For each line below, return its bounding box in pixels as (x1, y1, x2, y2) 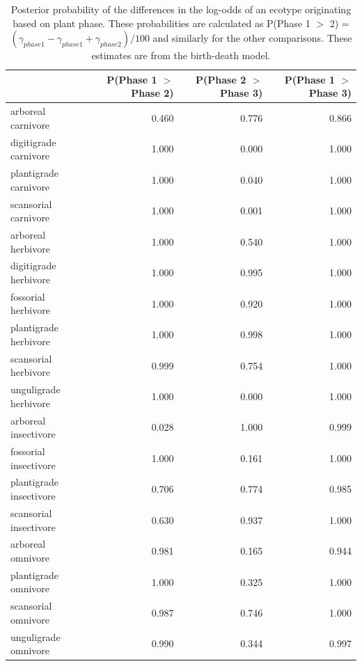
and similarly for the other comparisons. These (152, 31, 352, 45)
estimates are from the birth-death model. (91, 48, 271, 63)
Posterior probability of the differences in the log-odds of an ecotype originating (10, 2, 352, 16)
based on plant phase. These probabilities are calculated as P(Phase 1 (13, 15, 310, 30)
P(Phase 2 (196, 72, 246, 86)
